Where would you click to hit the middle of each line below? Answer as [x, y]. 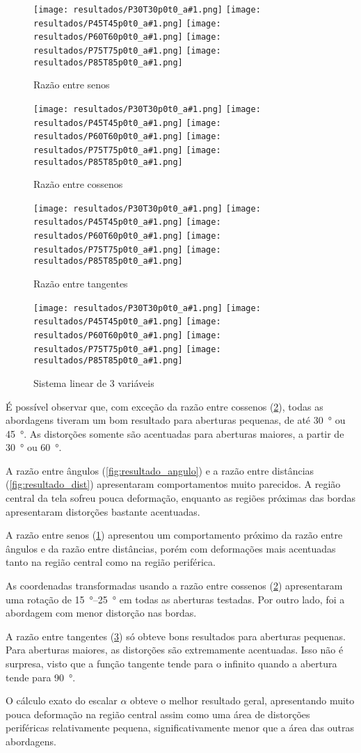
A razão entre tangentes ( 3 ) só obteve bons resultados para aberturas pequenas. [176, 636]
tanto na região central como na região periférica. [111, 562]
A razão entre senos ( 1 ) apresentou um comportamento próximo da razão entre [174, 535]
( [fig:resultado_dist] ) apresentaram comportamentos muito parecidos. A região [173, 484]
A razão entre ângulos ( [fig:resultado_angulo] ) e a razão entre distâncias [160, 470]
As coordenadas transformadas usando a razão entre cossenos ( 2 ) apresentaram [174, 586]
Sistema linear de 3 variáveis [94, 382]
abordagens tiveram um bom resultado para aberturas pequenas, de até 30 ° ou [176, 420]
